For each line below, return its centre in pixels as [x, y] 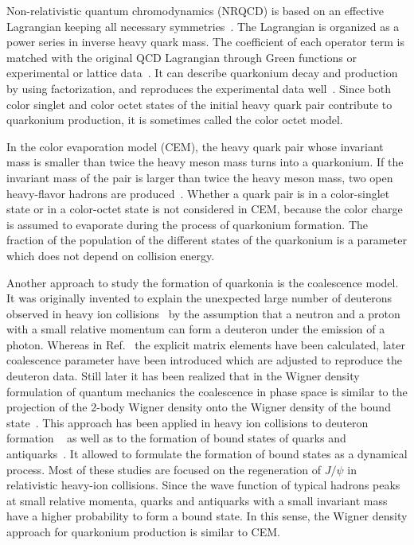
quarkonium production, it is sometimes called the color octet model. [175, 120]
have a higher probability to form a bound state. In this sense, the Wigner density [207, 516]
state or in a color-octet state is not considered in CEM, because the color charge [205, 209]
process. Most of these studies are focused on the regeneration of [164, 469]
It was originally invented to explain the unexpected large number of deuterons [199, 298]
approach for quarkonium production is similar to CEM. [143, 531]
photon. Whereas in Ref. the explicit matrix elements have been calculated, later [206, 344]
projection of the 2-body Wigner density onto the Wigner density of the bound [199, 407]
